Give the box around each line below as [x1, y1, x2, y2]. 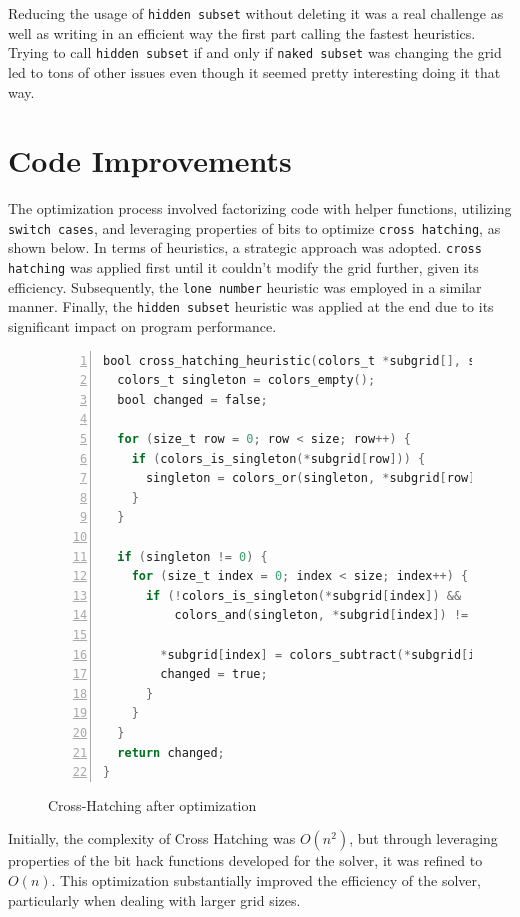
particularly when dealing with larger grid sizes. [8, 889, 301, 910]
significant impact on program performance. [8, 316, 277, 337]
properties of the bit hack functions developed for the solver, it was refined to [8, 850, 483, 871]
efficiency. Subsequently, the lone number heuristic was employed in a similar [8, 276, 482, 297]
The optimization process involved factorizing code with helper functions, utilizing [8, 198, 512, 219]
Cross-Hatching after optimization [48, 794, 257, 815]
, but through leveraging [349, 828, 498, 849]
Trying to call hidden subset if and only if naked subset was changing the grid [8, 42, 502, 63]
